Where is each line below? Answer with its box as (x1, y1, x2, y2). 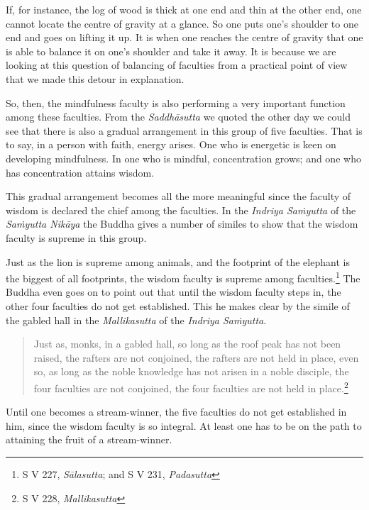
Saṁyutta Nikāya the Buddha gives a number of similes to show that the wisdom (6, 216, 358, 231)
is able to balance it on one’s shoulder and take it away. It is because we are (6, 43, 336, 58)
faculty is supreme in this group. (6, 230, 147, 245)
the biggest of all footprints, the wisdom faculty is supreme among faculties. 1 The (6, 269, 360, 285)
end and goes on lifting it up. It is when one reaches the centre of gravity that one (6, 30, 363, 45)
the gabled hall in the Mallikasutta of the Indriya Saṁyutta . (6, 312, 267, 327)
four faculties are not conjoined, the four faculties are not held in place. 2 (33, 378, 348, 395)
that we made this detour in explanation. (6, 71, 184, 86)
